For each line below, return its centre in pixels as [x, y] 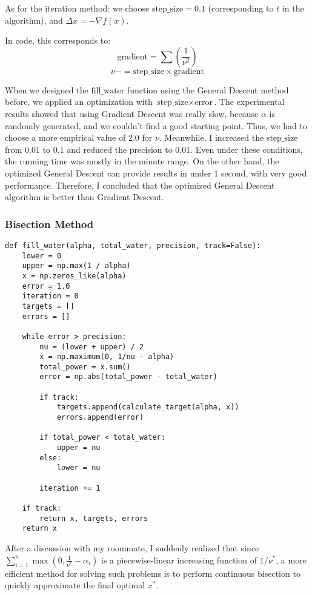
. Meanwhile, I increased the [211, 137]
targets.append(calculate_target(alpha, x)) [148, 407]
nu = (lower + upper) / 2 [92, 347]
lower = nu [78, 468]
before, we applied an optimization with [79, 102]
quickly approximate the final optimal [75, 585]
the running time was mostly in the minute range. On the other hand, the [142, 161]
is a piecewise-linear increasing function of [179, 560]
